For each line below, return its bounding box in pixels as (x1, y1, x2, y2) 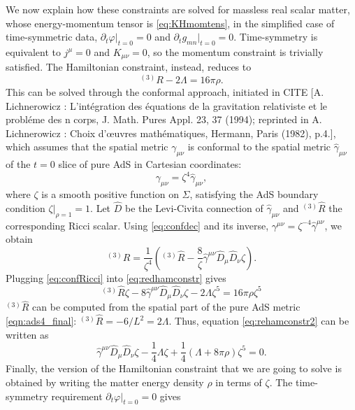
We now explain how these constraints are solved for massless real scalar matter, (6, 2, 350, 16)
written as (6, 327, 49, 341)
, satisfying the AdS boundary (189, 187, 319, 202)
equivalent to (6, 44, 61, 59)
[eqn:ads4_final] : (6, 313, 77, 328)
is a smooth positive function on (41, 187, 179, 202)
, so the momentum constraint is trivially (147, 44, 324, 59)
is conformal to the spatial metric (187, 139, 331, 154)
